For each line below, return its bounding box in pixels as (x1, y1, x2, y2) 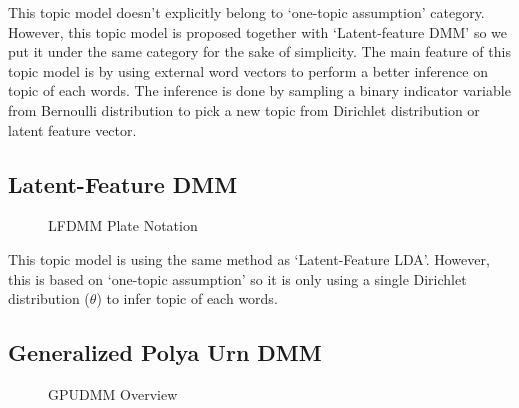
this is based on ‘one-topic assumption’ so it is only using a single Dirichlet (8, 268, 467, 289)
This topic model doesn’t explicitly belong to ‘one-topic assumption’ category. (8, 2, 485, 22)
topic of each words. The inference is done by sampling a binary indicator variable (8, 80, 511, 101)
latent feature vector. (8, 119, 137, 140)
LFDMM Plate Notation (48, 215, 198, 236)
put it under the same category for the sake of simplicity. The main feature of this (8, 41, 511, 62)
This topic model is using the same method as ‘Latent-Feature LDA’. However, (8, 248, 490, 269)
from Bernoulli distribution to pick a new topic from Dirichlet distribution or (8, 99, 480, 120)
